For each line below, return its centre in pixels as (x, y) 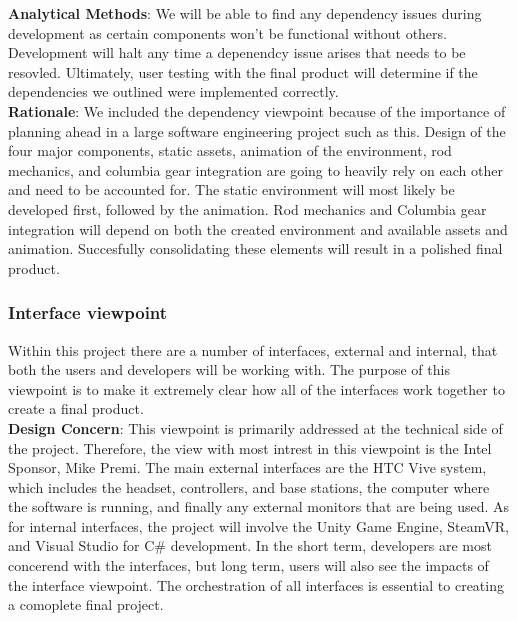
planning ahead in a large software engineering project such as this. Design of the (257, 130)
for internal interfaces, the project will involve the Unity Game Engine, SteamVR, (258, 525)
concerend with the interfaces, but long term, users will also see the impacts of (248, 565)
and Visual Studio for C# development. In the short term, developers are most (250, 545)
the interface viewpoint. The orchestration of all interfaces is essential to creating (256, 584)
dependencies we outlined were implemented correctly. (173, 91)
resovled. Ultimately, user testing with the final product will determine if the (243, 71)
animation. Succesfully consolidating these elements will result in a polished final (255, 248)
